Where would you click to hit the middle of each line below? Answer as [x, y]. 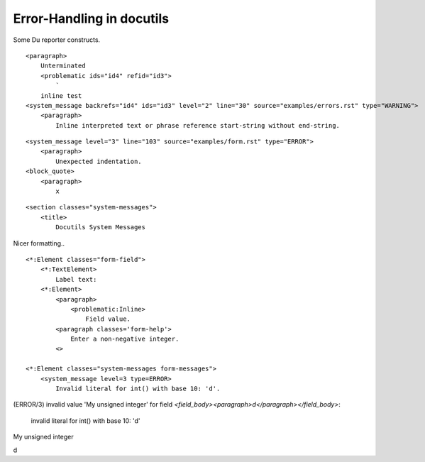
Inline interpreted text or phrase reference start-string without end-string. [198, 125]
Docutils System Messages [100, 227]
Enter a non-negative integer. [125, 339]
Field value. [108, 319]
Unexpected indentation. [99, 161]
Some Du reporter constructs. [57, 40]
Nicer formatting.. [39, 243]
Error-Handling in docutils [91, 18]
